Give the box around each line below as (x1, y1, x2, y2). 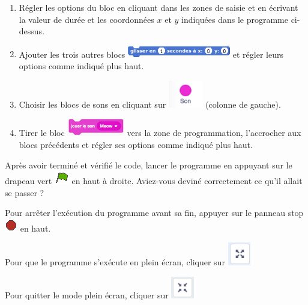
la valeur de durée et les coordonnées (19, 13, 154, 25)
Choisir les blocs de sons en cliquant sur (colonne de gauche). (19, 97, 281, 110)
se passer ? (5, 186, 44, 199)
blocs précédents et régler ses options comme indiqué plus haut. (19, 138, 253, 150)
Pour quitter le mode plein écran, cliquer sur (5, 288, 169, 301)
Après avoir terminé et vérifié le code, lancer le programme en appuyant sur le (5, 158, 292, 171)
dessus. (19, 25, 45, 37)
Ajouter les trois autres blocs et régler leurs (19, 48, 283, 60)
